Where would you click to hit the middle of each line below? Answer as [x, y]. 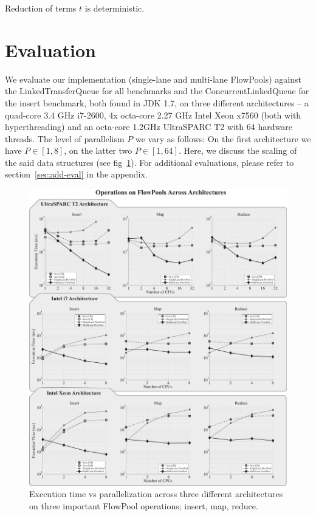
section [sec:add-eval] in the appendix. [76, 174]
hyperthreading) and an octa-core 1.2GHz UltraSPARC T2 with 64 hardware [149, 127]
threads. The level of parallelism [65, 138]
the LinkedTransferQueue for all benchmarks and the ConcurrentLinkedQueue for [157, 91]
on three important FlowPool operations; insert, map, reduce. [144, 506]
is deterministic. [115, 8]
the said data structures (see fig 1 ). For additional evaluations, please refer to [149, 162]
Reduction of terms [41, 8]
